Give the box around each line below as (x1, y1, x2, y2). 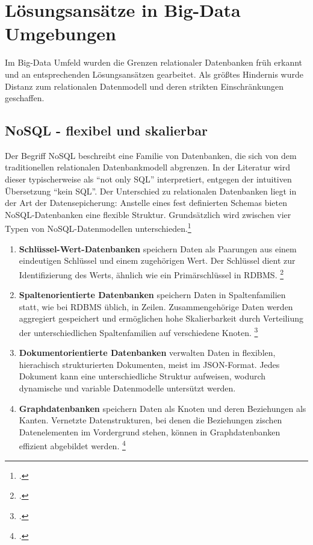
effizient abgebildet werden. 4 (19, 438, 126, 452)
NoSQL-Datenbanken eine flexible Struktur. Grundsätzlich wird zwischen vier (5, 208, 291, 220)
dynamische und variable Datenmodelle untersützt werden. (19, 381, 236, 394)
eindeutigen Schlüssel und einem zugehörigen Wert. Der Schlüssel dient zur (19, 254, 296, 267)
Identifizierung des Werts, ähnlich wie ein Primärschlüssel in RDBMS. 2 (19, 266, 284, 281)
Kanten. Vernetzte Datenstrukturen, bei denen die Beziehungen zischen (19, 414, 282, 426)
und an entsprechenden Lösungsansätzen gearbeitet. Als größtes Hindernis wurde (5, 67, 303, 80)
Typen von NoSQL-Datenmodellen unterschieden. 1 (5, 220, 191, 235)
